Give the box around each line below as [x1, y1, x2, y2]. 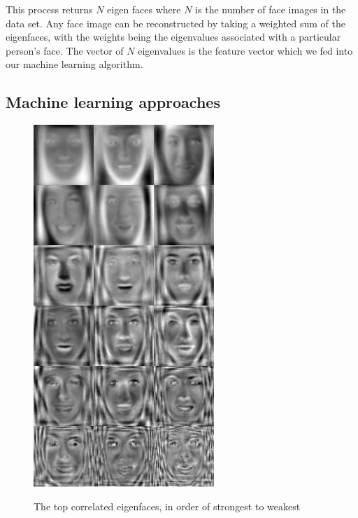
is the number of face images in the [195, 2, 346, 16]
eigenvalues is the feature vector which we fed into [138, 43, 353, 57]
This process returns [6, 2, 93, 16]
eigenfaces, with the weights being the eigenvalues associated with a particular [6, 29, 341, 44]
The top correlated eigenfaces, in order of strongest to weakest [34, 498, 301, 513]
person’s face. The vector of [6, 43, 124, 57]
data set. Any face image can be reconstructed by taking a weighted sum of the [6, 15, 345, 30]
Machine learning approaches [6, 91, 220, 113]
